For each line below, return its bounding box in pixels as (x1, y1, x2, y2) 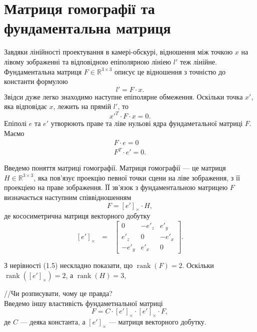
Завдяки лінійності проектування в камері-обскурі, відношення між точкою (4, 46, 233, 57)
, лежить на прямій (53, 101, 111, 111)
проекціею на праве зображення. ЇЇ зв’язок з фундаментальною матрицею (4, 182, 228, 192)
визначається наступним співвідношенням (4, 191, 131, 202)
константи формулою (4, 76, 68, 86)
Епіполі (4, 118, 27, 128)
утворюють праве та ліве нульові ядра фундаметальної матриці (50, 118, 243, 128)
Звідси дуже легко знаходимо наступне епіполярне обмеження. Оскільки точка (4, 91, 243, 101)
